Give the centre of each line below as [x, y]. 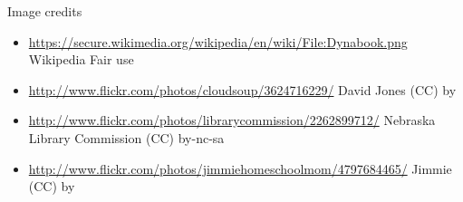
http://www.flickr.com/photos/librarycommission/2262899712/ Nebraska [232, 120]
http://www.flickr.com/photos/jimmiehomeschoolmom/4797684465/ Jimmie [240, 168]
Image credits [45, 11]
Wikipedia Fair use [81, 59]
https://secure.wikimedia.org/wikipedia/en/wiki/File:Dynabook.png [218, 41]
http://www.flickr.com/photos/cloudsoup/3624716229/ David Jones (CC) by [242, 89]
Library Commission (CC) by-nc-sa [126, 137]
